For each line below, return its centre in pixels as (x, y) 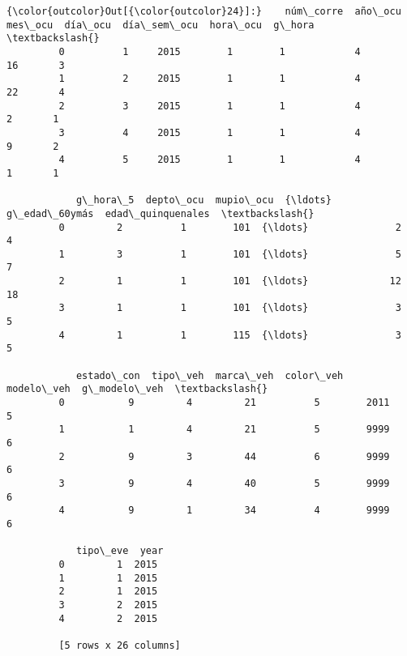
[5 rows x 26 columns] (120, 645)
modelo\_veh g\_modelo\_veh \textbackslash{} (137, 389)
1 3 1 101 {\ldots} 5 (230, 254)
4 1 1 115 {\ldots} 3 (230, 335)
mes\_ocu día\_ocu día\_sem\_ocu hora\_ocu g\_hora (161, 25)
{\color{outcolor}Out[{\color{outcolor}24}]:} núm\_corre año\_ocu (204, 11)
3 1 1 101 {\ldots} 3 (230, 308)
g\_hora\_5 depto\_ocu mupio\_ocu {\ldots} (203, 200)
